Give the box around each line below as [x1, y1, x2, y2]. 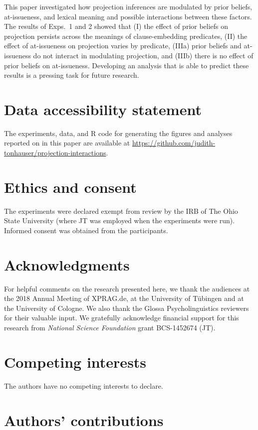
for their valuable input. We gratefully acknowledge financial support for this [4, 312, 239, 323]
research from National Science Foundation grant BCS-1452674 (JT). [4, 322, 216, 333]
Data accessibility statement [4, 99, 202, 119]
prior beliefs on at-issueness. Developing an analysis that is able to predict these [4, 60, 249, 70]
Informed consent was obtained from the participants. [4, 225, 168, 235]
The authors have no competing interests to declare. [4, 380, 163, 391]
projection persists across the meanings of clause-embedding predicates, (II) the [4, 30, 248, 41]
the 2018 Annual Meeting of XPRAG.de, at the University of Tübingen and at [4, 293, 244, 303]
